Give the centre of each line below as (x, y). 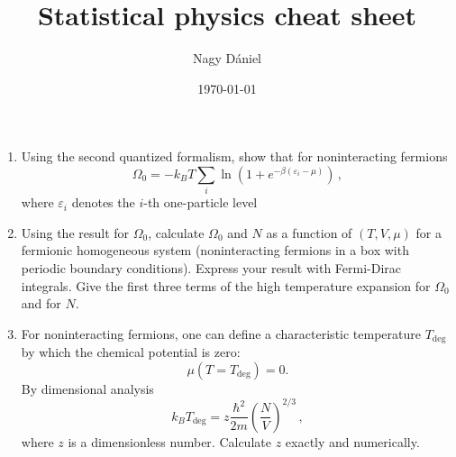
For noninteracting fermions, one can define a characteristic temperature (221, 333)
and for (41, 303)
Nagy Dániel (227, 58)
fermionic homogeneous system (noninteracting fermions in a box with (215, 250)
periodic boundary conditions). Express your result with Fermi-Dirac (211, 268)
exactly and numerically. (352, 441)
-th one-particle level (201, 202)
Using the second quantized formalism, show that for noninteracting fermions (234, 156)
